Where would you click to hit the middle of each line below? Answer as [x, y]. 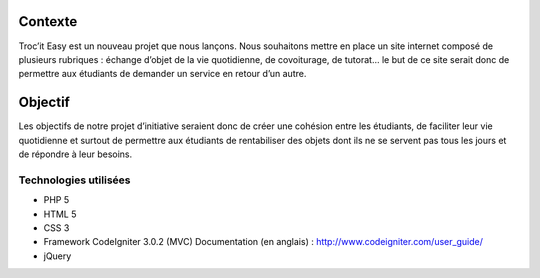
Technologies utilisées [74, 180]
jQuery [57, 256]
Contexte [48, 21]
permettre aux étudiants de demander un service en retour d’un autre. [162, 74]
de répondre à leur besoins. [75, 154]
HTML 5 [60, 214]
